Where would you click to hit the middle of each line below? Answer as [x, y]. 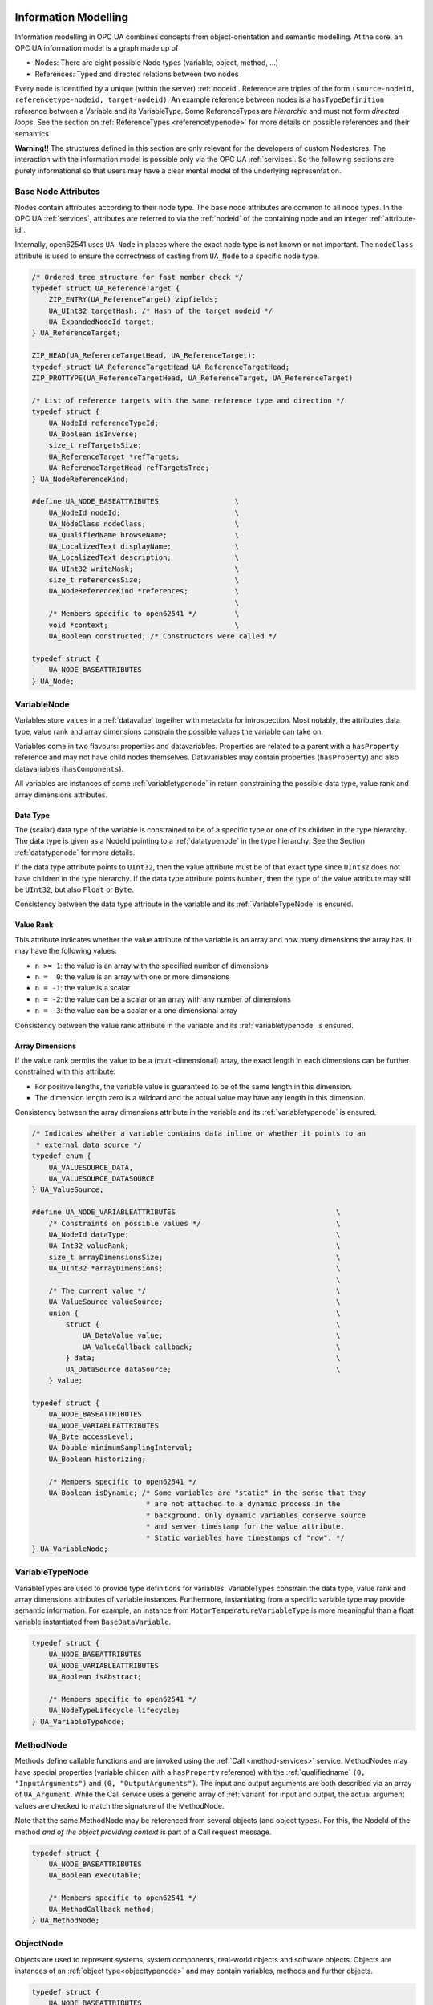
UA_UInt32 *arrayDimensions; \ [194, 1268]
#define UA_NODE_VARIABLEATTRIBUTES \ [186, 1212]
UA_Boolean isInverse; [93, 434]
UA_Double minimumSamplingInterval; [120, 1448]
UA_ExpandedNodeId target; [102, 322]
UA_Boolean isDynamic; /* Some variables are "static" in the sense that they [207, 1493]
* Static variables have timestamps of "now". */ [245, 1537]
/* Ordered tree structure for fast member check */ [138, 277]
